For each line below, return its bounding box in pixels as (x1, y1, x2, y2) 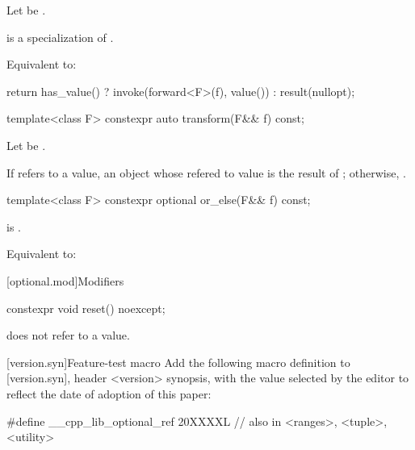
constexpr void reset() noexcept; (6, 299, 166, 316)
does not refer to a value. (6, 327, 130, 344)
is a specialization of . (6, 28, 114, 45)
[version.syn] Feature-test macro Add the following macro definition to (6, 353, 350, 370)
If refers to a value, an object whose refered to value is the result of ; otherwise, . (6, 164, 406, 181)
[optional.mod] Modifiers (6, 272, 124, 289)
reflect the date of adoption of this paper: (6, 385, 212, 402)
